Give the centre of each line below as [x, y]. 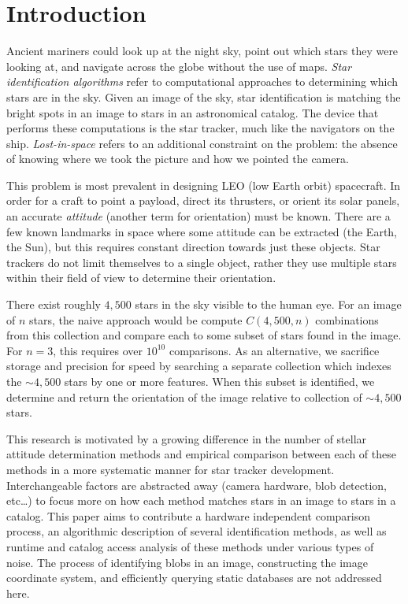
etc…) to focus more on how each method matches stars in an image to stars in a [201, 500]
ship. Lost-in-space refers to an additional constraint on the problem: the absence [202, 143]
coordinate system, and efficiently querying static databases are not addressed [194, 578]
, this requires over [98, 350]
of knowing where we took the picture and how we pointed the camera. [178, 159]
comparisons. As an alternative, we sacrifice [274, 350]
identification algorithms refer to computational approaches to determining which [202, 82]
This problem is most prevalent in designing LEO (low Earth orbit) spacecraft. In [204, 185]
